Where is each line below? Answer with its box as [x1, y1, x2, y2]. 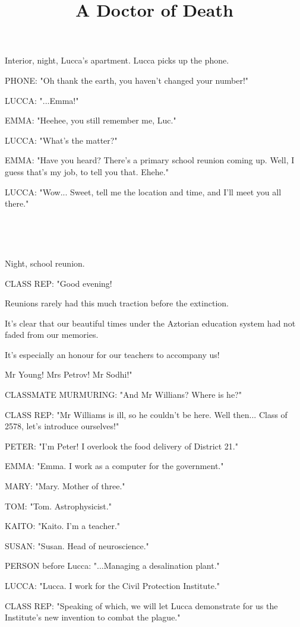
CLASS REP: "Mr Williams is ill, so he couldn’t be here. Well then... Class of [5, 408, 288, 420]
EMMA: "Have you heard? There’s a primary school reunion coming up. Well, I [5, 154, 295, 166]
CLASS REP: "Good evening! [5, 277, 112, 289]
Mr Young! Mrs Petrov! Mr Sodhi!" [5, 368, 132, 381]
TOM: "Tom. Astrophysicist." [5, 499, 112, 512]
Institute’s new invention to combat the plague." [5, 611, 181, 623]
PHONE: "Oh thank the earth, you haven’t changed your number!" [5, 74, 249, 86]
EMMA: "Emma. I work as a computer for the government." [5, 460, 224, 472]
